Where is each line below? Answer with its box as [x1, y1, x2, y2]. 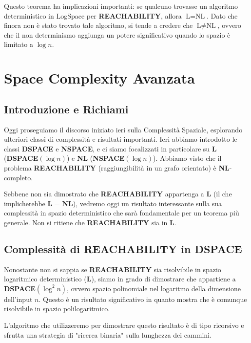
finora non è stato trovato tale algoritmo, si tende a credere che [4, 20, 193, 30]
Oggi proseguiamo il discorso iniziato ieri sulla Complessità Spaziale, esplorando [4, 124, 243, 134]
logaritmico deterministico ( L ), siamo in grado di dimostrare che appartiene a [4, 274, 236, 284]
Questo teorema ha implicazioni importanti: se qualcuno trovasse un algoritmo [4, 1, 238, 11]
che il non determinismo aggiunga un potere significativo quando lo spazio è [4, 29, 231, 40]
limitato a [4, 39, 33, 49]
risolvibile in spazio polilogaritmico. [4, 303, 110, 314]
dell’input [4, 294, 33, 304]
